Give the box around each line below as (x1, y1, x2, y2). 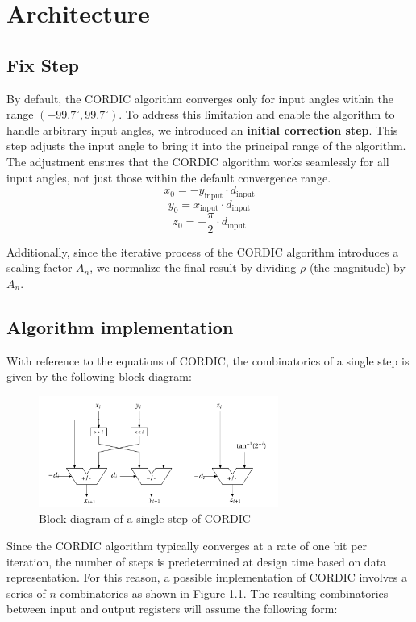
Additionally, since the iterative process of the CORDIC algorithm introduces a (6, 243, 399, 260)
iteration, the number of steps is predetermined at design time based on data (6, 553, 387, 570)
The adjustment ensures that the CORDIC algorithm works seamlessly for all (6, 152, 389, 169)
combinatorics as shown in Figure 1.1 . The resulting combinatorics (60, 584, 389, 601)
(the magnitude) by (309, 259, 406, 276)
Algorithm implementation (6, 314, 234, 339)
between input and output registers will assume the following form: (6, 600, 338, 617)
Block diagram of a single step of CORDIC (39, 510, 251, 527)
